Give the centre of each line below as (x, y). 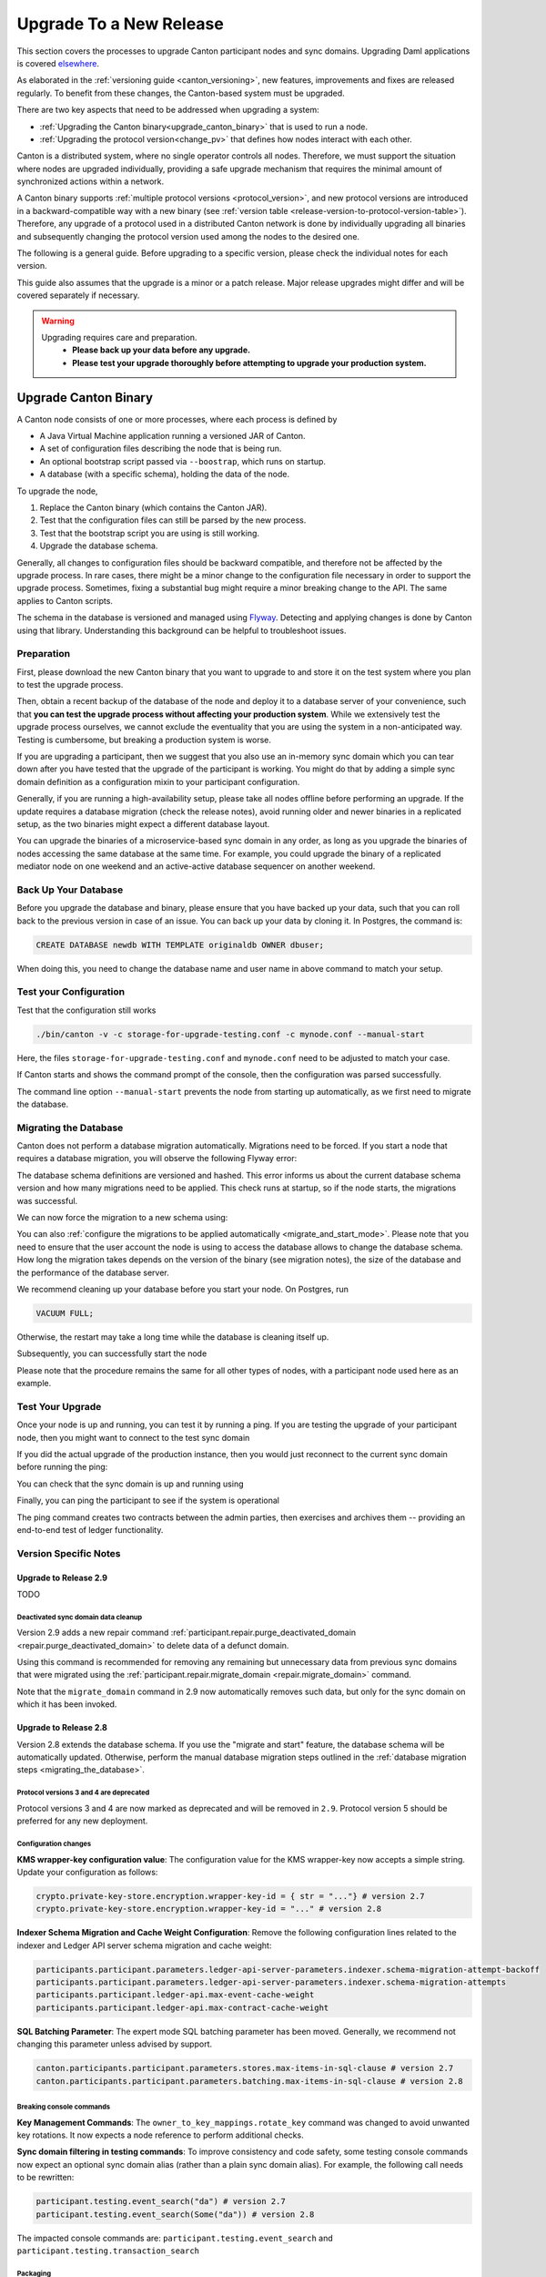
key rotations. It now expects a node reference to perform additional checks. (160, 2135)
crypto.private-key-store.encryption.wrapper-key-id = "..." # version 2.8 (209, 1909)
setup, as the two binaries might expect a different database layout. (143, 823)
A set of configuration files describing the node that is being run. (161, 449)
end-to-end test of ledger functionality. (90, 1529)
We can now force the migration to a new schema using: (122, 1217)
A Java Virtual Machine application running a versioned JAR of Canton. (172, 436)
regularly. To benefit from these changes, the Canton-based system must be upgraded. (181, 93)
